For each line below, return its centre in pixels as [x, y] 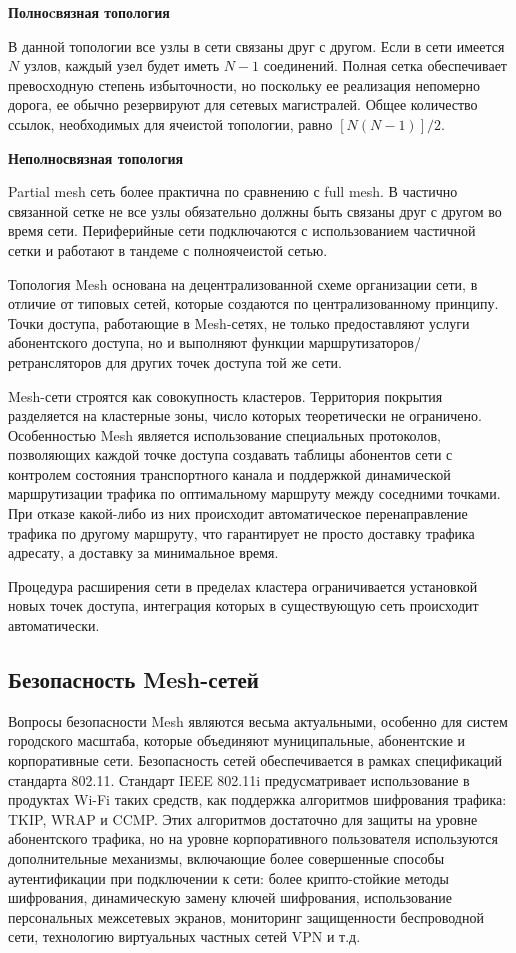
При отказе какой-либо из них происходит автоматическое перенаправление [238, 513]
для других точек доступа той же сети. [224, 361]
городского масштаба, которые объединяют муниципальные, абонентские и [236, 740]
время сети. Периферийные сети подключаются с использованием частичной [242, 230]
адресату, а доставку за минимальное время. [143, 552]
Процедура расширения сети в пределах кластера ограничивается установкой [243, 585]
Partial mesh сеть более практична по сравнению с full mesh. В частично [233, 191]
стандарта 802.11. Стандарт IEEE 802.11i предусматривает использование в [239, 779]
